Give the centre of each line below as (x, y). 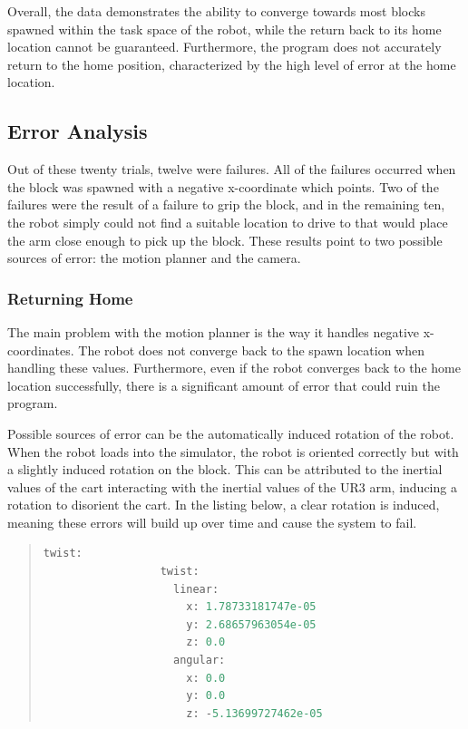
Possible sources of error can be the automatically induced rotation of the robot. (231, 433)
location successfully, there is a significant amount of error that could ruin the (224, 385)
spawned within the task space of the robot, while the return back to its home (224, 29)
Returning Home (70, 298)
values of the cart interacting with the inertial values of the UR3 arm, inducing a (232, 486)
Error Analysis (78, 131)
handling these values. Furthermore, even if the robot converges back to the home (234, 368)
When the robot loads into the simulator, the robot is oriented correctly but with (233, 451)
